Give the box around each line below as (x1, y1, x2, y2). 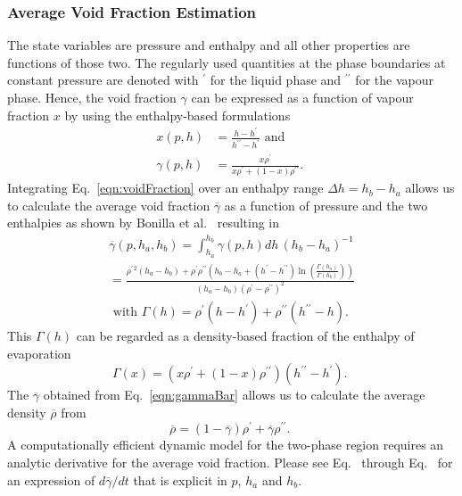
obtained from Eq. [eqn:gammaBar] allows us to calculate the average (43, 385, 425, 404)
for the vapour (355, 70, 433, 89)
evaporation (7, 343, 71, 362)
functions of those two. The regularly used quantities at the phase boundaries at (7, 53, 446, 71)
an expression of (7, 470, 95, 489)
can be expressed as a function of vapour (191, 88, 414, 106)
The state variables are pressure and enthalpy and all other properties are (7, 36, 410, 54)
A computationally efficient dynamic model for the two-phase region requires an (7, 435, 444, 454)
